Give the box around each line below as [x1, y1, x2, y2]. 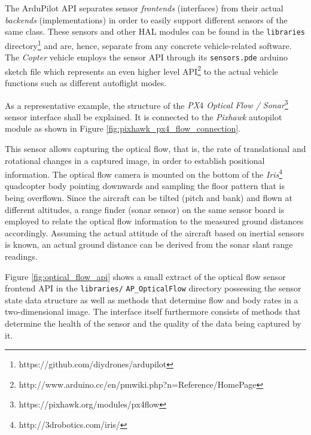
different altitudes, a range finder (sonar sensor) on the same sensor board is [5, 203, 285, 215]
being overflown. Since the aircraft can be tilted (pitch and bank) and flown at [5, 191, 292, 204]
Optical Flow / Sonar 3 [206, 97, 288, 111]
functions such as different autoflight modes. [5, 77, 167, 89]
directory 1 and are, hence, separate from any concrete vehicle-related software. [5, 37, 292, 51]
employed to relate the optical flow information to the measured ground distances [5, 215, 304, 227]
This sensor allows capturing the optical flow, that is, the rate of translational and [5, 142, 306, 155]
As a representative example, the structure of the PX [5, 99, 200, 111]
